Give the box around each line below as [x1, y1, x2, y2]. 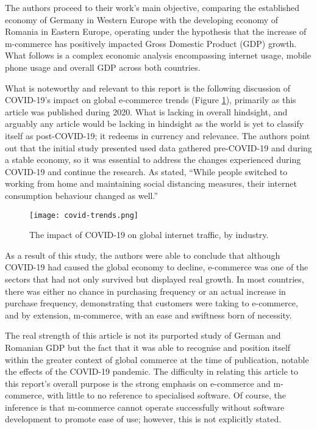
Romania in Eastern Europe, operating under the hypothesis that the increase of [5, 25, 307, 38]
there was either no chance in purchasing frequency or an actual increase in [5, 284, 286, 297]
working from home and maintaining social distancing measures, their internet [5, 177, 297, 190]
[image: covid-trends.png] [29, 211, 138, 220]
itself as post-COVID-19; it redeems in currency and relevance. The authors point [5, 129, 310, 142]
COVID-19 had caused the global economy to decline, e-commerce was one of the [5, 261, 308, 273]
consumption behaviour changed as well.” [5, 189, 158, 201]
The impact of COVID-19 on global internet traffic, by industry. [29, 228, 269, 241]
